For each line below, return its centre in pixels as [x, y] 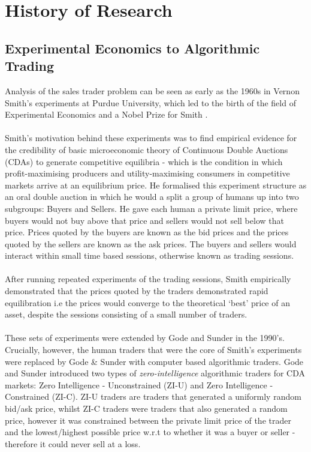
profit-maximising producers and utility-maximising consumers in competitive [147, 173]
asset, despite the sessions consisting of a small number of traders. [126, 314]
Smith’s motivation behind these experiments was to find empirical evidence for [151, 138]
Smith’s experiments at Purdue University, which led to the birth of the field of [150, 102]
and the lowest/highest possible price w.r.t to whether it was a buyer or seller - [150, 432]
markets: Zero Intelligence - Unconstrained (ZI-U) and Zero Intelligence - [139, 384]
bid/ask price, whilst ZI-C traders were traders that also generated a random [146, 408]
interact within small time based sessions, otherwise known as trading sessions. [150, 255]
